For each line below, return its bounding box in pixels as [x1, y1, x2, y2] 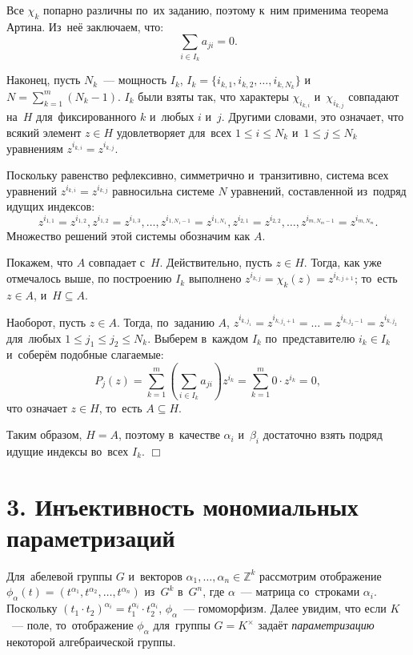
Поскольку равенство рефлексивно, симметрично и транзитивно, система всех [6, 167, 389, 183]
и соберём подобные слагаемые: [6, 346, 164, 363]
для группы [153, 617, 211, 633]
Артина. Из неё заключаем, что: [6, 18, 164, 34]
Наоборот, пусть [6, 314, 86, 330]
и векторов [128, 567, 182, 584]
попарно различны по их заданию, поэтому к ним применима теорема [42, 2, 389, 18]
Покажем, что [6, 254, 74, 271]
